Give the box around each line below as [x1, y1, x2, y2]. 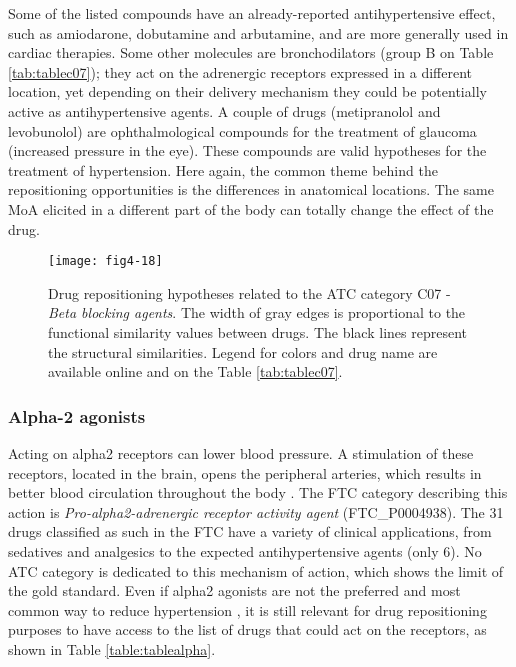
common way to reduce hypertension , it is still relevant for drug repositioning [8, 599, 487, 620]
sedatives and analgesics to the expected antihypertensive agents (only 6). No [8, 540, 482, 561]
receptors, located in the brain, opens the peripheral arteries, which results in [8, 462, 482, 483]
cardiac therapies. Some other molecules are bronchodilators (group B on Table [8, 42, 494, 63]
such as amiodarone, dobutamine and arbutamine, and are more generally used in [8, 22, 509, 43]
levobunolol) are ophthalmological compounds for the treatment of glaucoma [8, 120, 477, 141]
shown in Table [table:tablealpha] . [8, 638, 216, 659]
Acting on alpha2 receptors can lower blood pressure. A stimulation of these [8, 442, 474, 463]
